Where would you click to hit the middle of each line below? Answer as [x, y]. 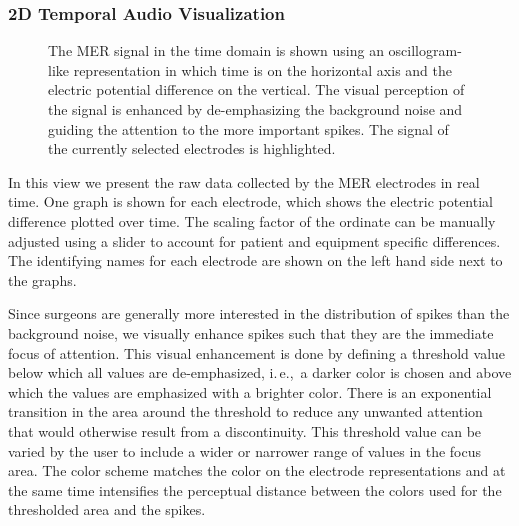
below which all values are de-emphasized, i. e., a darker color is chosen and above [260, 372]
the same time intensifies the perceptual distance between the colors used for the [255, 489]
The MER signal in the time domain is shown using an [216, 50]
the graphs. [42, 279]
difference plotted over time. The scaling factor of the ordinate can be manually [252, 220]
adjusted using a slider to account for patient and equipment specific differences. [254, 240]
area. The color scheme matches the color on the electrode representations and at [257, 470]
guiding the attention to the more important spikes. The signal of [248, 128]
